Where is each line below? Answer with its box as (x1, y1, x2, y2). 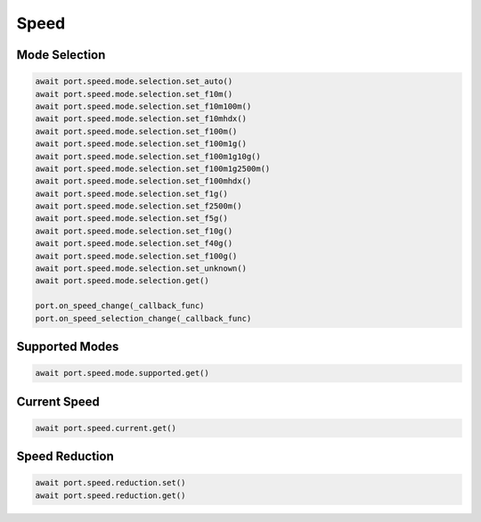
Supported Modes (16, 338, 119, 354)
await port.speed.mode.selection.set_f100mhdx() (35, 176, 252, 186)
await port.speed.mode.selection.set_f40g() (35, 239, 233, 249)
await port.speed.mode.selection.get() (35, 276, 209, 286)
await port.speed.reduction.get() (35, 490, 186, 501)
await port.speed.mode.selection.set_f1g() (35, 188, 229, 199)
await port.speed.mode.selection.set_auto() (35, 77, 233, 86)
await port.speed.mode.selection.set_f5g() (35, 214, 229, 224)
